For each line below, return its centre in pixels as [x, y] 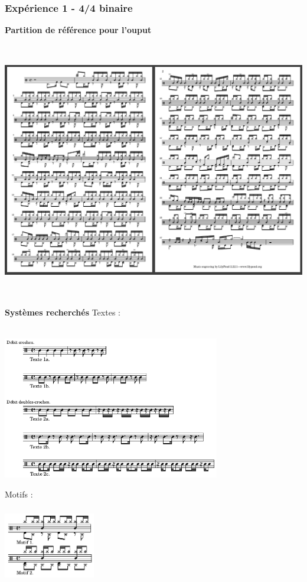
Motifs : [19, 494]
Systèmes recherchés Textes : [63, 312]
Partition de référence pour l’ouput [78, 30]
